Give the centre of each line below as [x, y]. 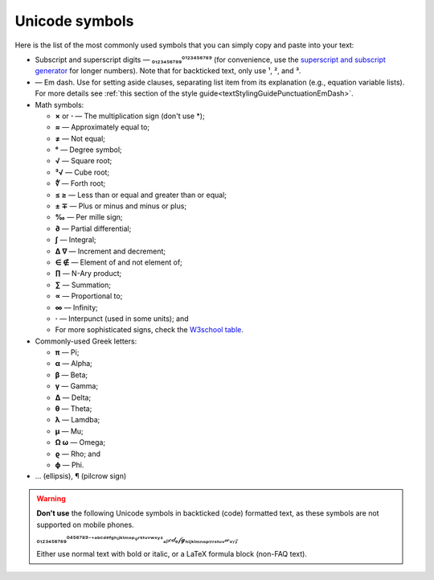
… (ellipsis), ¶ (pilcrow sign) [81, 476]
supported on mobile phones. [85, 524]
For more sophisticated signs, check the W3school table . [149, 330]
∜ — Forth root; [80, 183]
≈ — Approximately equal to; [102, 127]
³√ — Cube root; [82, 172]
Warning [51, 498]
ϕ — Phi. [70, 465]
